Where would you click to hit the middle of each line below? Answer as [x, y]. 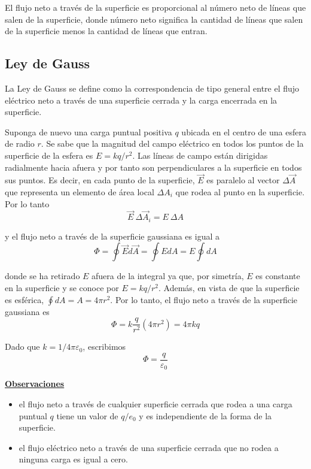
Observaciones [35, 384]
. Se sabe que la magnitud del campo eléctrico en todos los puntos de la [172, 143]
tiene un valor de [87, 415]
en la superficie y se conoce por [62, 288]
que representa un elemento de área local [80, 191]
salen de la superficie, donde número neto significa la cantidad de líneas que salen [154, 19]
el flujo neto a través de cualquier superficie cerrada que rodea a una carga [155, 403]
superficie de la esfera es [49, 155]
